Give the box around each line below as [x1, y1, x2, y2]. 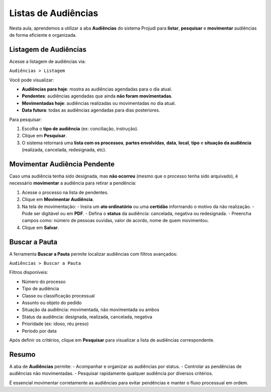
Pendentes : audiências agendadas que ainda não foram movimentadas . [22, 93, 173, 99]
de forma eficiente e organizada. [9, 32, 77, 38]
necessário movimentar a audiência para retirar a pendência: [9, 180, 137, 186]
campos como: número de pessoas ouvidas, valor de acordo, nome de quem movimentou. [22, 218, 209, 224]
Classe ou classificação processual [22, 292, 95, 299]
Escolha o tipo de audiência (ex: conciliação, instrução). [22, 126, 139, 132]
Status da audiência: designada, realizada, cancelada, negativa [22, 314, 153, 320]
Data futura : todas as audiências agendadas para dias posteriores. [22, 107, 161, 113]
